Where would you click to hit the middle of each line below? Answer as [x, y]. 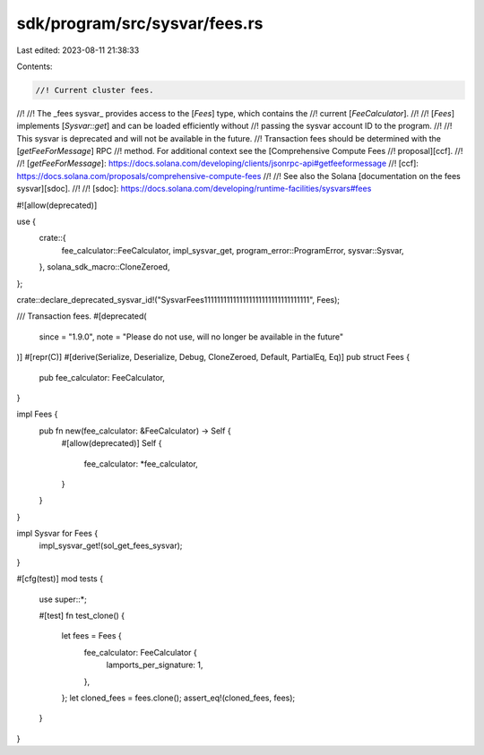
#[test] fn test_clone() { [82, 616]
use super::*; [63, 599]
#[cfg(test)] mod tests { [60, 579]
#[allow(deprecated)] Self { [112, 443]
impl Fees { [37, 414]
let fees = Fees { [92, 636]
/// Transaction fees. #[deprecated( [82, 316]
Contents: [35, 66]
